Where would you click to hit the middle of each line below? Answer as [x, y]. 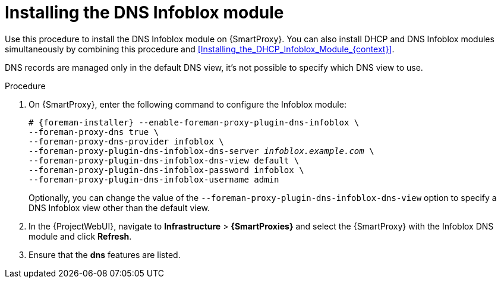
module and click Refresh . [80, 236]
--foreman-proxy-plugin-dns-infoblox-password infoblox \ [166, 170]
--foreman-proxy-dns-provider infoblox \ [126, 141]
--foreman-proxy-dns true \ [94, 132]
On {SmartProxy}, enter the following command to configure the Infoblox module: [188, 104]
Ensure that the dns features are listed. [105, 254]
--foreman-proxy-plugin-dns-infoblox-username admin [154, 179]
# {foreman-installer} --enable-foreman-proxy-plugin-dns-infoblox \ [194, 122]
